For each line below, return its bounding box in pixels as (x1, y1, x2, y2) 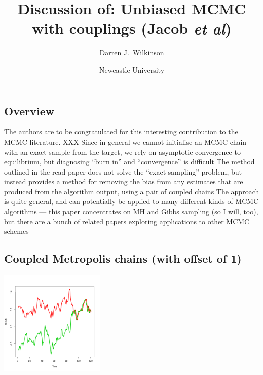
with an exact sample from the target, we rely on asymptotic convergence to (4, 146, 241, 157)
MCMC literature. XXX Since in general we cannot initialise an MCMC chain (4, 136, 247, 147)
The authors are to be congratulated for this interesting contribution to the (4, 126, 238, 137)
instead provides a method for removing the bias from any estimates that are (4, 176, 243, 187)
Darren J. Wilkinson (99, 47, 164, 58)
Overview (4, 103, 55, 118)
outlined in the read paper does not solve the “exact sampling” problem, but (4, 166, 242, 177)
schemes (4, 226, 29, 236)
